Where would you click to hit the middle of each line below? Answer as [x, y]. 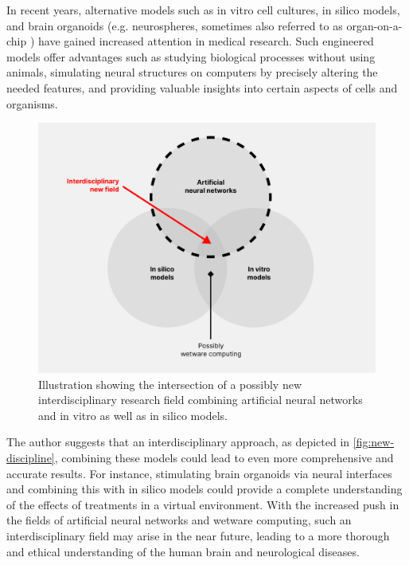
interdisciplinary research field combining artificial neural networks [201, 400]
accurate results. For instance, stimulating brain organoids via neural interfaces [199, 473]
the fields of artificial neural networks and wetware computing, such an [179, 520]
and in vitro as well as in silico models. [133, 415]
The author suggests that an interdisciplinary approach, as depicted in [178, 442]
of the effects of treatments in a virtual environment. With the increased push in [203, 504]
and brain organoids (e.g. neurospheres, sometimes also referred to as [175, 25]
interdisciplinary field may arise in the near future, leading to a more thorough [198, 535]
